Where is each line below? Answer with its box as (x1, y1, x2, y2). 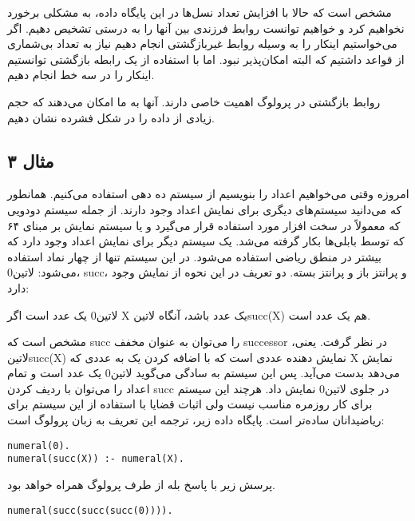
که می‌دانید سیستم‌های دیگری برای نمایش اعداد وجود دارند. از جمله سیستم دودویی (7, 201, 402, 217)
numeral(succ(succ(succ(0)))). (7, 504, 173, 516)
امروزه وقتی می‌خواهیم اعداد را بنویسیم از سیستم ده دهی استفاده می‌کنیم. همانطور (7, 185, 409, 202)
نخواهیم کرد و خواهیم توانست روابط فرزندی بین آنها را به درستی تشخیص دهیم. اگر (7, 19, 405, 36)
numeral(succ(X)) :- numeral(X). (7, 453, 184, 465)
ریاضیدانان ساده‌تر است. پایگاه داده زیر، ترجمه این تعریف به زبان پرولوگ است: (7, 412, 385, 428)
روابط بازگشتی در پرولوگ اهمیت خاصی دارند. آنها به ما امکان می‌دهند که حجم (7, 93, 381, 109)
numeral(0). (7, 439, 70, 451)
